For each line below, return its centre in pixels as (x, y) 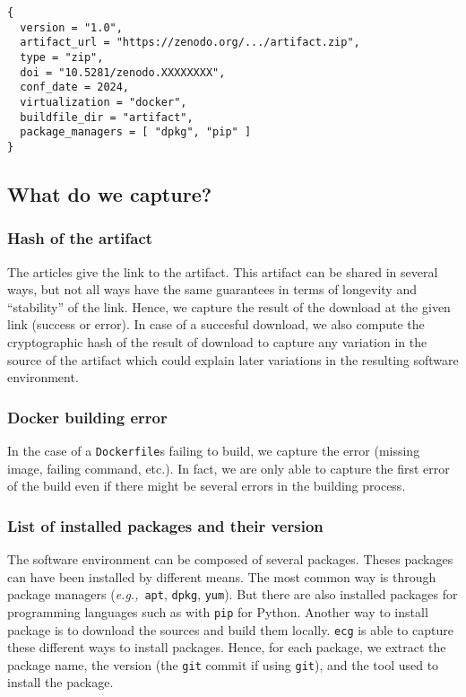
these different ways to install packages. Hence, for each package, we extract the (227, 647)
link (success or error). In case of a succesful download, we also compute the (216, 324)
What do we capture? (110, 193)
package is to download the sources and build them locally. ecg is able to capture (230, 629)
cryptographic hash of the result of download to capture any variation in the (217, 341)
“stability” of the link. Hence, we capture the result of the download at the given (229, 306)
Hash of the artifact (80, 238)
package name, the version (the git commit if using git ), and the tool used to (223, 664)
